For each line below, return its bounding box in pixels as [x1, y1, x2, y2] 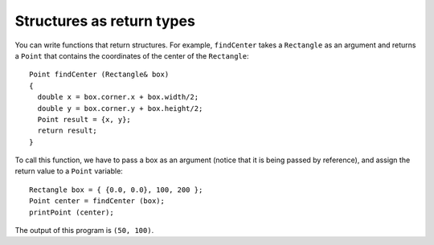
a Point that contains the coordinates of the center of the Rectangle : [14, 51, 249, 60]
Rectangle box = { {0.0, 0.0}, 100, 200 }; [29, 185, 203, 194]
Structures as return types [14, 12, 196, 30]
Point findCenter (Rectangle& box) [29, 70, 170, 80]
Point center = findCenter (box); [29, 197, 165, 206]
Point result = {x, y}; [37, 115, 132, 124]
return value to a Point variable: [14, 166, 124, 176]
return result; [37, 126, 97, 136]
